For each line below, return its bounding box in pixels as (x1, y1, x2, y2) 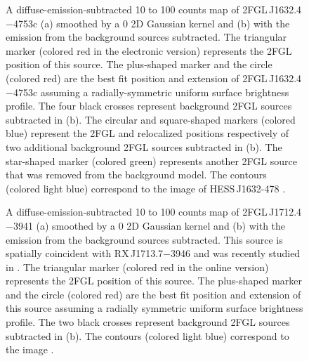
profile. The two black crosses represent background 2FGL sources (6, 315, 290, 329)
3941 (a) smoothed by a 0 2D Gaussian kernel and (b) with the (13, 218, 286, 232)
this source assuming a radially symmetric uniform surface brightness (6, 301, 303, 315)
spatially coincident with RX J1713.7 (6, 246, 164, 261)
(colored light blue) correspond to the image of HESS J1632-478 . (6, 180, 286, 195)
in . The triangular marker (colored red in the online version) (6, 259, 269, 274)
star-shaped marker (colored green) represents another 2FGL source (6, 153, 297, 168)
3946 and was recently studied (171, 246, 301, 261)
